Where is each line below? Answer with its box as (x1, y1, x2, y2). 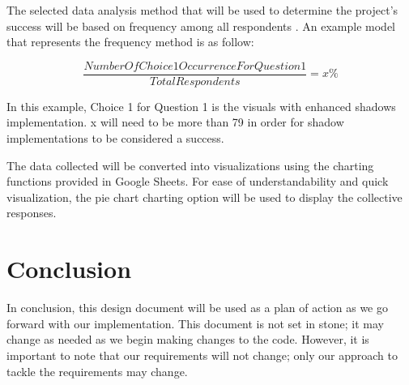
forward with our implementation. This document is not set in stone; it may (6, 314, 384, 332)
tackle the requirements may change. (6, 362, 188, 379)
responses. (6, 204, 57, 221)
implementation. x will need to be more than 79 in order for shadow (6, 113, 344, 130)
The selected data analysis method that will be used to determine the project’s (6, 2, 398, 18)
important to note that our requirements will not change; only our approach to (6, 346, 398, 363)
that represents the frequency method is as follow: (6, 33, 254, 50)
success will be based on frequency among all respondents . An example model (6, 17, 396, 34)
